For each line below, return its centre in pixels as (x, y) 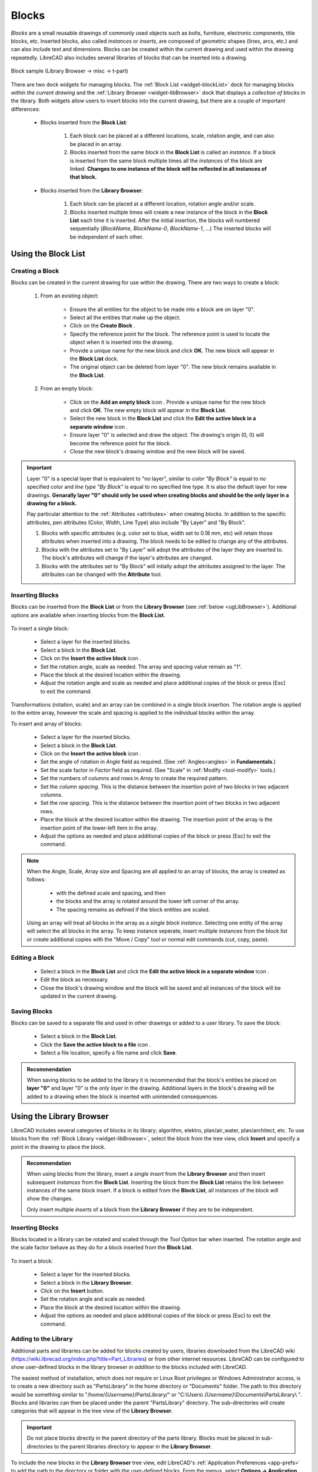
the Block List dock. (94, 359)
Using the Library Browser (60, 1116)
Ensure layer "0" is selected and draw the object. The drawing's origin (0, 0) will (167, 435)
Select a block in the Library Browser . (87, 1282)
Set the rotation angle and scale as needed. (93, 1299)
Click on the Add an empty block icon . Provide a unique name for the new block (168, 402)
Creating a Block (35, 271)
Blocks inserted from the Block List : (84, 122)
